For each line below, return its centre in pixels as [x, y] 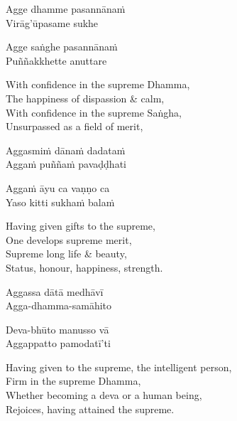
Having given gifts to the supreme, [81, 226]
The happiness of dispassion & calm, [85, 98]
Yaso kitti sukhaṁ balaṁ [60, 202]
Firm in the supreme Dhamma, [73, 381]
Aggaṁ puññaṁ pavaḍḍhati [66, 164]
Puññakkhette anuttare [56, 60]
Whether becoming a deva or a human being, [104, 395]
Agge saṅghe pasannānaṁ [62, 47]
